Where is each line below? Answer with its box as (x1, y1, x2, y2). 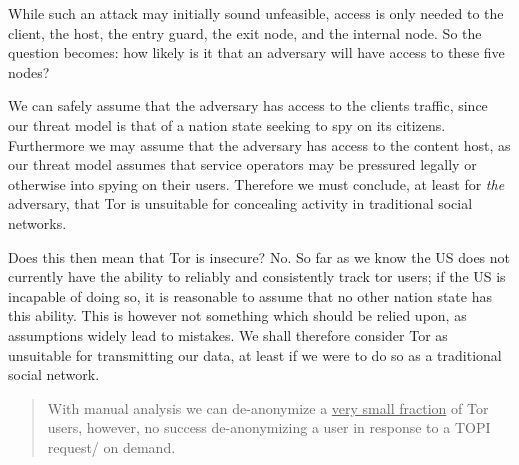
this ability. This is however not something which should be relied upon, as (8, 305, 467, 326)
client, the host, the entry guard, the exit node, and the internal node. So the (8, 22, 482, 43)
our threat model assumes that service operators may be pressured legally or (8, 154, 477, 175)
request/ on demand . (47, 436, 176, 457)
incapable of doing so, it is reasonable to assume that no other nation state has (8, 285, 492, 306)
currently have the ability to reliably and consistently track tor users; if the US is (8, 266, 506, 287)
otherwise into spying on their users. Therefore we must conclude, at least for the (8, 173, 505, 194)
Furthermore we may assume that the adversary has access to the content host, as (8, 134, 511, 155)
